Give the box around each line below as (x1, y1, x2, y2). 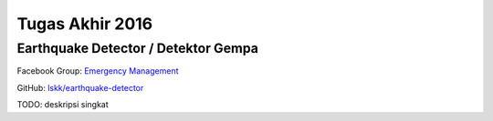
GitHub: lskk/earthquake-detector (16, 82, 144, 93)
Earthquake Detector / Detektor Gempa (16, 40, 259, 56)
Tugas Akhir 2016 (16, 14, 153, 34)
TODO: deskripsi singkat (16, 99, 109, 110)
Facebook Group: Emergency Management (16, 66, 179, 76)
